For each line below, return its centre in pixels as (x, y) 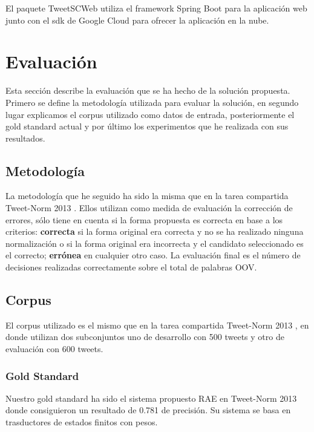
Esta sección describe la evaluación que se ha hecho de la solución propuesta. (148, 90)
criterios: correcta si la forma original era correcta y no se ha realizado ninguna (155, 231)
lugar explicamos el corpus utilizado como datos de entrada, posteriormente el (150, 114)
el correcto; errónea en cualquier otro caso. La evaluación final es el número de (153, 255)
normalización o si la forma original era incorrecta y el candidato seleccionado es (155, 243)
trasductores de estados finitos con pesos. (82, 422)
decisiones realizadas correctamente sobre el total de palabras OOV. (131, 267)
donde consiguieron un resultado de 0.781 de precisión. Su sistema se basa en (148, 410)
